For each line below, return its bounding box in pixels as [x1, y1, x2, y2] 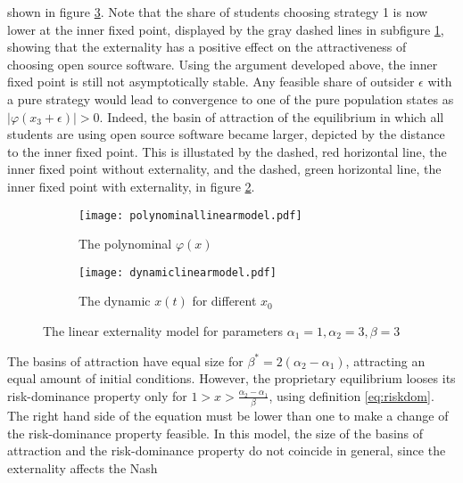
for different [192, 291, 257, 310]
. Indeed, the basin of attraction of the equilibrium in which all [99, 107, 444, 126]
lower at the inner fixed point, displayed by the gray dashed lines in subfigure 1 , [7, 20, 444, 38]
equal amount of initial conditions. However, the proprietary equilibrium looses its [7, 369, 456, 388]
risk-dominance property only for [7, 386, 187, 405]
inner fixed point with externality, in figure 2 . [7, 176, 255, 195]
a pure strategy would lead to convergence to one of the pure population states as [7, 89, 454, 108]
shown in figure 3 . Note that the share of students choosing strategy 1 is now [7, 3, 428, 20]
